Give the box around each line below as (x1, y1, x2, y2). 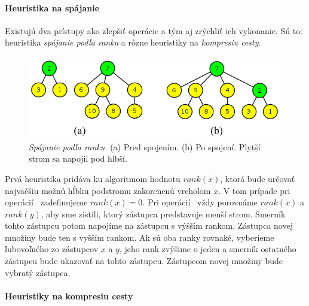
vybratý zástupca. (5, 266, 71, 278)
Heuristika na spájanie (5, 1, 100, 14)
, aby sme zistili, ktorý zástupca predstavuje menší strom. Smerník (41, 207, 286, 220)
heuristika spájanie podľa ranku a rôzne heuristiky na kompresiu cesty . (5, 36, 261, 49)
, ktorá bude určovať (220, 172, 295, 184)
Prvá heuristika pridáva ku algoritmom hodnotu (5, 172, 180, 184)
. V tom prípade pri (218, 184, 290, 196)
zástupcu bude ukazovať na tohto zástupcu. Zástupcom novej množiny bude (5, 255, 283, 267)
